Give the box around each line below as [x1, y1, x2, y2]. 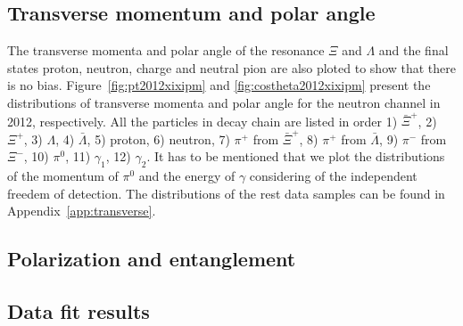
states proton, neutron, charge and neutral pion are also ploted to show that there [7, 58, 457, 77]
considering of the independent [249, 167, 418, 184]
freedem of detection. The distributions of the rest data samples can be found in [7, 183, 445, 202]
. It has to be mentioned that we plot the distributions [146, 147, 445, 166]
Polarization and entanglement [7, 245, 296, 273]
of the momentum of [7, 167, 119, 184]
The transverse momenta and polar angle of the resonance [7, 41, 325, 60]
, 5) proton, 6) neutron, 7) [87, 129, 230, 148]
